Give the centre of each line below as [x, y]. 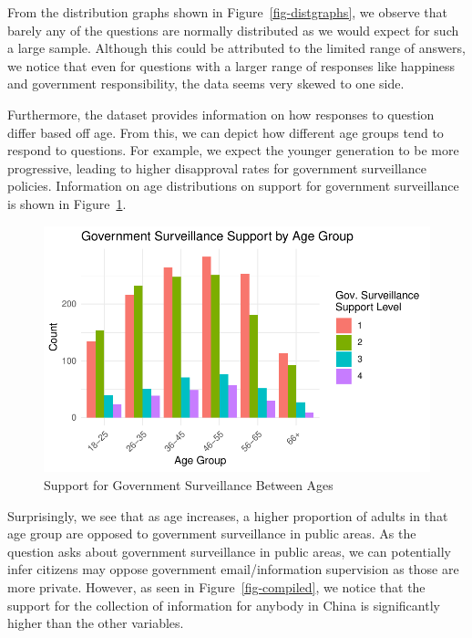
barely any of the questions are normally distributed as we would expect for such [233, 30]
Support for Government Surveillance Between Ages [189, 484]
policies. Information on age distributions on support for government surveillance [233, 186]
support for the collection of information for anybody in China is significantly [224, 605]
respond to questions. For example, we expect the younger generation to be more [233, 150]
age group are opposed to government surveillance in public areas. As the [212, 533]
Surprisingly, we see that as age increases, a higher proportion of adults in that [228, 515]
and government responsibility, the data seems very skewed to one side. [206, 84]
